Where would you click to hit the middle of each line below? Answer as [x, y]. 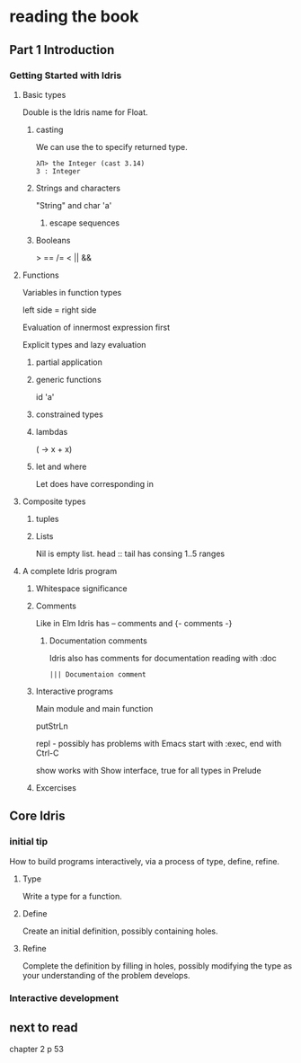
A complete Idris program [70, 571]
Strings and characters [78, 188]
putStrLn [52, 726]
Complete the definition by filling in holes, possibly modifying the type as [157, 966]
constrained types [69, 414]
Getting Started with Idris [66, 75]
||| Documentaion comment [97, 674]
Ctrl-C [47, 753]
